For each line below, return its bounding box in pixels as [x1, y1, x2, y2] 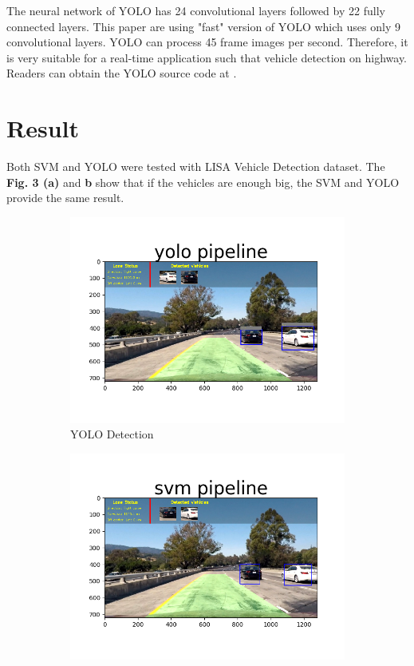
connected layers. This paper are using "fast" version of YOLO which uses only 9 [6, 18, 400, 34]
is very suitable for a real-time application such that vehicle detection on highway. [6, 49, 408, 65]
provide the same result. [6, 189, 124, 206]
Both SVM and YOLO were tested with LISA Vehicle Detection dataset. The [6, 158, 385, 175]
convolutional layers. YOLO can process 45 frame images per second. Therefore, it [6, 34, 408, 50]
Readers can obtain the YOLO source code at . [6, 65, 237, 81]
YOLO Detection [70, 426, 154, 442]
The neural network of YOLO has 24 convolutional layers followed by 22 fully [6, 2, 385, 18]
